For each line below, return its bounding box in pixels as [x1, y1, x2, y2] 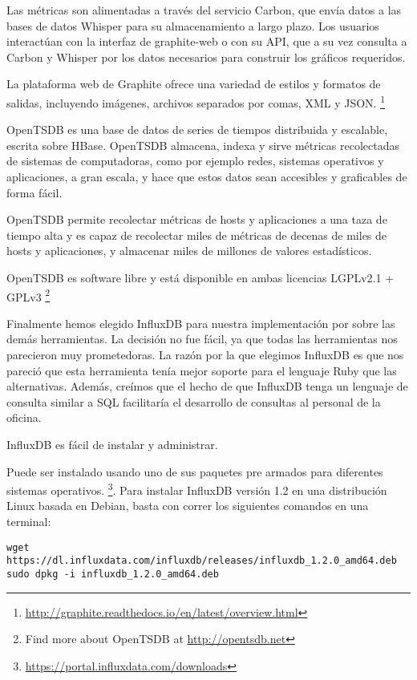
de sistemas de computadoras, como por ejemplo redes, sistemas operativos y [6, 152, 384, 169]
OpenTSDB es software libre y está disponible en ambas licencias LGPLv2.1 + [6, 269, 395, 285]
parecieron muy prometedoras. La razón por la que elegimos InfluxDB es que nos [6, 346, 404, 362]
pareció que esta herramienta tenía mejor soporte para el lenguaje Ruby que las [6, 362, 397, 378]
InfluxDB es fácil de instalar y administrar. [6, 435, 218, 452]
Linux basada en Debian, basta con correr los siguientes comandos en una [6, 497, 369, 514]
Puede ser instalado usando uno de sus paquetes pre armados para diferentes [6, 463, 383, 480]
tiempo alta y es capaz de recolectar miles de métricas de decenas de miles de [6, 226, 387, 243]
